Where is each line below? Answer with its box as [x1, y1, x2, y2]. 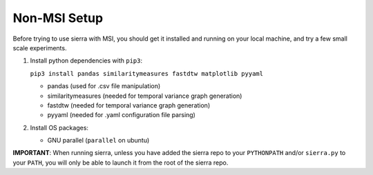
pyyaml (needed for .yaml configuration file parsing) [47, 111, 196, 119]
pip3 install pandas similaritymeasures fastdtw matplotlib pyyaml [30, 70, 264, 77]
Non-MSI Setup [12, 10, 104, 25]
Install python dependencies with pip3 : [30, 56, 143, 65]
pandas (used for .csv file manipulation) [47, 82, 161, 90]
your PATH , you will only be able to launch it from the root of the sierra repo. [12, 158, 229, 167]
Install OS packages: [30, 123, 89, 132]
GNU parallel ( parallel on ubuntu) [47, 136, 150, 145]
